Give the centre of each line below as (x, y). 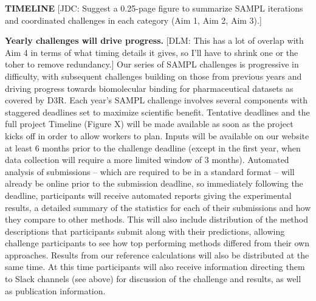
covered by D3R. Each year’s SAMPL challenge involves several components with (156, 100)
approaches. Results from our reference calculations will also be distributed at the (157, 254)
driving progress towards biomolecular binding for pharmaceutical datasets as (149, 88)
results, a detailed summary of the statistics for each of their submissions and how (158, 207)
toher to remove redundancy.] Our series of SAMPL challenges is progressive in (152, 64)
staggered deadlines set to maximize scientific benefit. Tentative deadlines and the (157, 112)
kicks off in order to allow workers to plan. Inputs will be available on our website (157, 135)
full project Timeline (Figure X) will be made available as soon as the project (149, 124)
